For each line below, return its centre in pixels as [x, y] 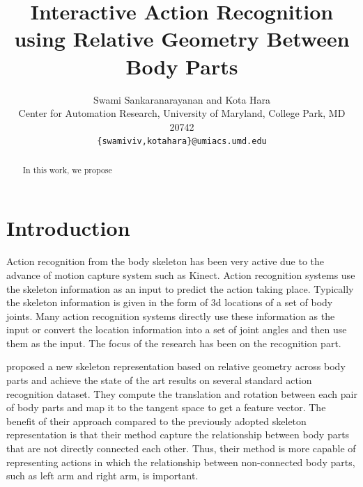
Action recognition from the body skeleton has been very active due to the [165, 261]
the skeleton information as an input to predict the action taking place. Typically [180, 288]
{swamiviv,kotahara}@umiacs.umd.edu [182, 142]
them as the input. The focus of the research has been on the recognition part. [174, 343]
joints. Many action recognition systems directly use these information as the [171, 316]
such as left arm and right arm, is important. [102, 476]
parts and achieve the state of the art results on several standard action [159, 380]
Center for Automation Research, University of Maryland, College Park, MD [182, 113]
